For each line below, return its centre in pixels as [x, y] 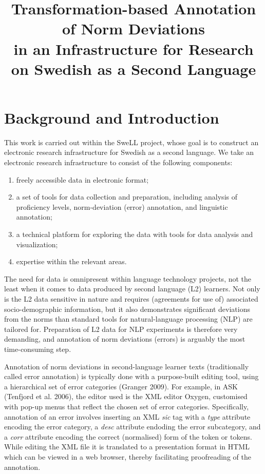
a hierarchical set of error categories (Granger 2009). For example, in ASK [121, 386]
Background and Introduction [112, 117]
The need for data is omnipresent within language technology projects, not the [128, 278]
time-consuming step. [38, 349]
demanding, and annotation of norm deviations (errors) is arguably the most [125, 339]
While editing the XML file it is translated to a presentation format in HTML [127, 447]
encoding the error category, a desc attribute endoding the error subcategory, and [132, 427]
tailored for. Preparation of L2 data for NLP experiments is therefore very [121, 329]
